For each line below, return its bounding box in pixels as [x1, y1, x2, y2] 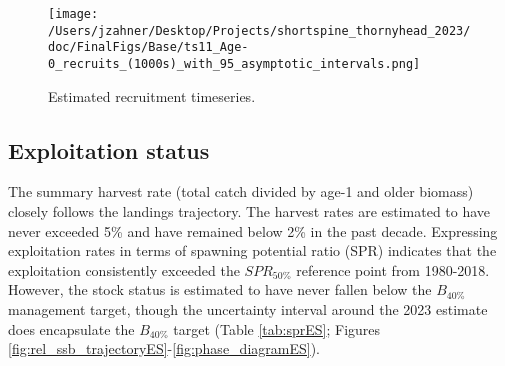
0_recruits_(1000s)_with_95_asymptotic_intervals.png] [48, 56, 421, 71]
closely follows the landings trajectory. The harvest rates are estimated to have [8, 201, 491, 222]
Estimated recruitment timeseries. [48, 85, 256, 106]
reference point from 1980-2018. [296, 259, 490, 280]
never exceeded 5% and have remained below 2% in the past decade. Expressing [8, 220, 498, 241]
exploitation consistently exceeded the [8, 259, 240, 280]
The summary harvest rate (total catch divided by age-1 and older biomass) [8, 181, 474, 202]
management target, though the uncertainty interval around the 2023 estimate [8, 298, 488, 319]
